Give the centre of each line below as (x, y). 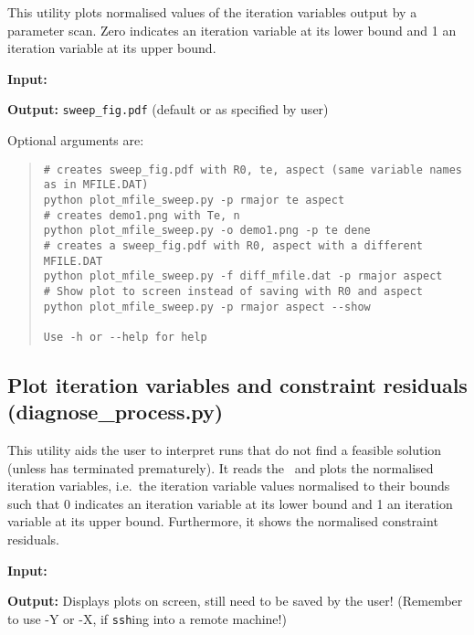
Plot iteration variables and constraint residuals (237, 384)
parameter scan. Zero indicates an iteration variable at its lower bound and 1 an (232, 30)
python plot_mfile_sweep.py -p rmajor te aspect (194, 200)
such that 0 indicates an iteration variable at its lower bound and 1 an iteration (230, 503)
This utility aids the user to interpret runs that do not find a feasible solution (225, 450)
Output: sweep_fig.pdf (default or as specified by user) (168, 109)
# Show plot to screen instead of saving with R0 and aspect (233, 291)
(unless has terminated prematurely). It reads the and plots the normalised (221, 467)
